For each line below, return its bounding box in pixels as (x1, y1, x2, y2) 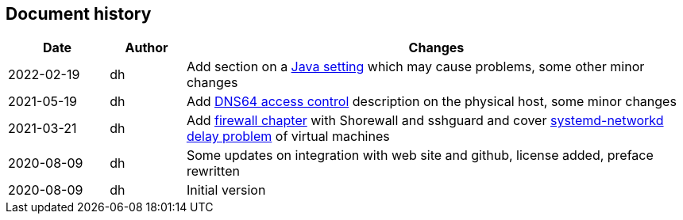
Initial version (186, 182, 266, 199)
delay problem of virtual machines (186, 128, 390, 145)
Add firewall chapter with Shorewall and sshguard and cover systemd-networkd (186, 112, 664, 129)
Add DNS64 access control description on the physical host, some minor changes (186, 93, 677, 110)
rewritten (186, 163, 240, 180)
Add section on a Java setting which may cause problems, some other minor (186, 59, 645, 75)
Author (125, 40, 168, 56)
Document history (6, 4, 152, 24)
